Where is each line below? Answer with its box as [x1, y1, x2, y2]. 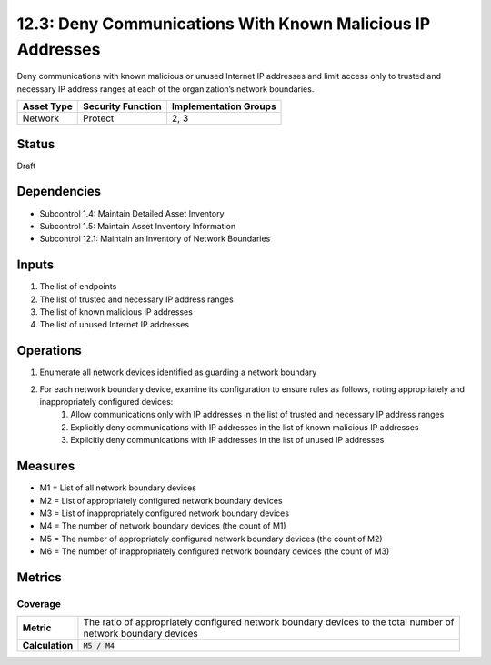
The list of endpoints [39, 281, 117, 292]
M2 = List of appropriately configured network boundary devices [39, 495, 283, 506]
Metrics [16, 569, 63, 585]
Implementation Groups [171, 100, 276, 113]
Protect [83, 112, 115, 125]
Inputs [16, 257, 55, 273]
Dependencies [16, 184, 102, 199]
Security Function [83, 100, 163, 113]
